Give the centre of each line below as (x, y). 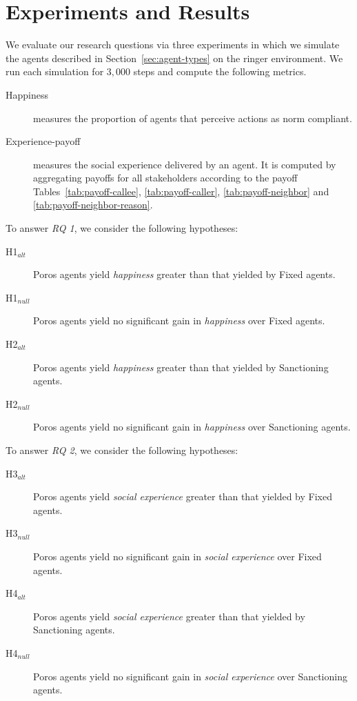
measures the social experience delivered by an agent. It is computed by (185, 164)
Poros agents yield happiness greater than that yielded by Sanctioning (181, 367)
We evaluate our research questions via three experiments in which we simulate (173, 45)
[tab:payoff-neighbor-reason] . (93, 205)
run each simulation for (55, 71)
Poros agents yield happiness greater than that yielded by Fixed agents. (184, 274)
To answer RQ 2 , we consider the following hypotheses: (122, 450)
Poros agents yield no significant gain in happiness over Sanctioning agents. (192, 427)
